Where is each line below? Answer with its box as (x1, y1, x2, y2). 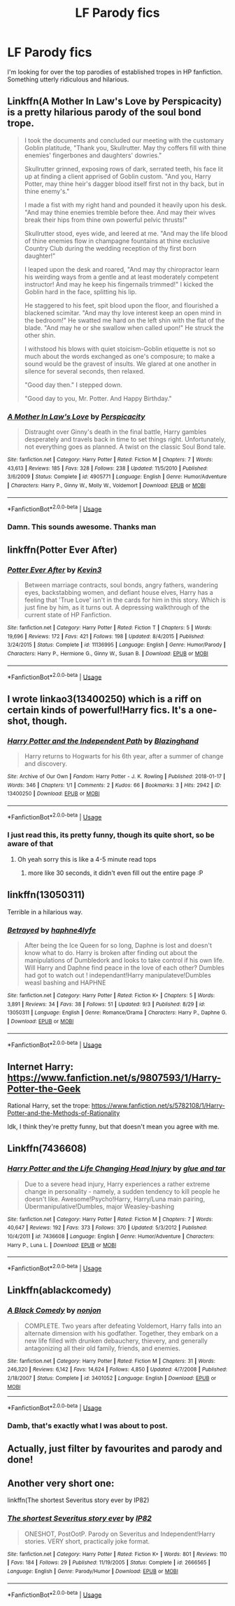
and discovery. (24, 759, 68, 768)
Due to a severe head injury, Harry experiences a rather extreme (24, 1180, 211, 1188)
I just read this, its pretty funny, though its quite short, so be (7, 830, 215, 840)
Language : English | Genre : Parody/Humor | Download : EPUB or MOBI (7, 1568, 178, 1575)
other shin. (24, 331, 56, 339)
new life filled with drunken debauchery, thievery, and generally (24, 1336, 208, 1345)
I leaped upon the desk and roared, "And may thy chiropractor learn (24, 265, 220, 273)
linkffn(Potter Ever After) (7, 544, 117, 555)
